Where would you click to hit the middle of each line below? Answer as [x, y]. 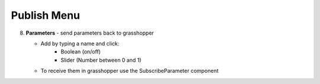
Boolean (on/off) [81, 52]
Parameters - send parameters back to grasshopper [90, 33]
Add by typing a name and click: [80, 43]
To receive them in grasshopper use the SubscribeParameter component [129, 71]
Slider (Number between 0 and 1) [101, 60]
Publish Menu [45, 15]
